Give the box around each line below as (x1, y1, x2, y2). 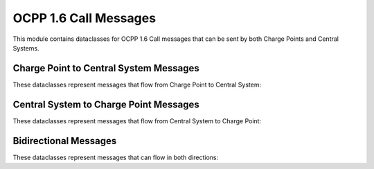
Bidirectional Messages (12, 135, 117, 147)
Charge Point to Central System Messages (12, 62, 200, 74)
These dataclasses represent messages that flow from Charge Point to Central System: (12, 80, 262, 89)
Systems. (12, 44, 39, 52)
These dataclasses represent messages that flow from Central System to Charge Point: (12, 116, 262, 125)
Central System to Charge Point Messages (12, 98, 200, 110)
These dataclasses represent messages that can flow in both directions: (12, 153, 219, 161)
